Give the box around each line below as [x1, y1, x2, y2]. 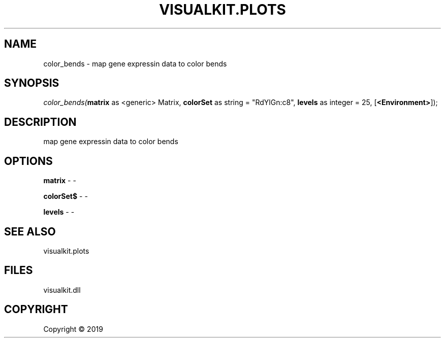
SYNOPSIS [4, 77, 59, 90]
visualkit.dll [43, 285, 81, 294]
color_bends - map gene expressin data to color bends [43, 59, 227, 68]
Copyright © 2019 [43, 324, 103, 333]
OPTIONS [4, 154, 53, 167]
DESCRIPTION [4, 115, 77, 128]
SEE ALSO [4, 225, 56, 238]
